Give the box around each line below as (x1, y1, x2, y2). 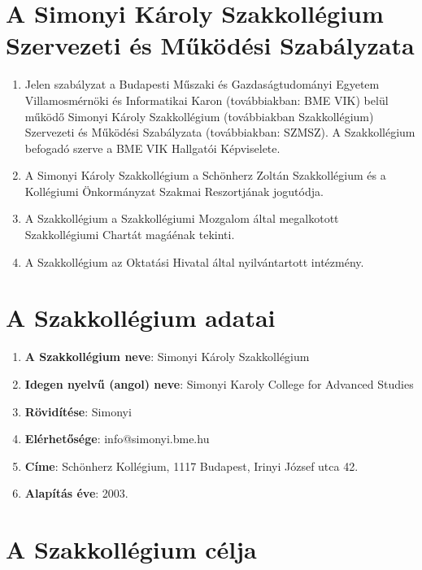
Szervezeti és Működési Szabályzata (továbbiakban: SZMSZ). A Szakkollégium (24, 124, 415, 141)
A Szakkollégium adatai (6, 301, 276, 334)
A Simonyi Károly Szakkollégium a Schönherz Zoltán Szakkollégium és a (24, 167, 386, 184)
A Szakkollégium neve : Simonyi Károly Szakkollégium (24, 348, 310, 365)
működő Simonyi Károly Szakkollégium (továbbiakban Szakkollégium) (24, 107, 374, 124)
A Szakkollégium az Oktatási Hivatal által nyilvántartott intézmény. (24, 253, 364, 270)
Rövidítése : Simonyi (24, 402, 132, 420)
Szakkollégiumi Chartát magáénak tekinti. (24, 226, 235, 243)
